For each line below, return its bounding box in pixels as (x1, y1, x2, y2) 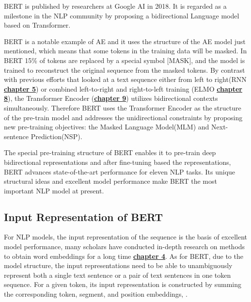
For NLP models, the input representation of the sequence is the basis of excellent (4, 232, 248, 242)
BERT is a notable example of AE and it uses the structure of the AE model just (4, 36, 246, 46)
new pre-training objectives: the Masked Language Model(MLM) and (4, 122, 209, 132)
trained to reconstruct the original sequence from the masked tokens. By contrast (4, 64, 245, 75)
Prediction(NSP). (31, 131, 82, 141)
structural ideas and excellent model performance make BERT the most (4, 176, 217, 186)
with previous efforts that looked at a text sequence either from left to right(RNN (4, 74, 247, 84)
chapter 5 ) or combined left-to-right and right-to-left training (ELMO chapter (4, 83, 242, 94)
